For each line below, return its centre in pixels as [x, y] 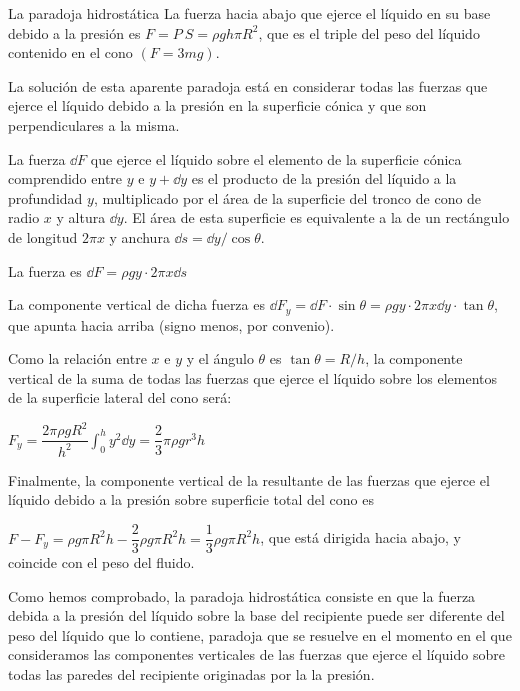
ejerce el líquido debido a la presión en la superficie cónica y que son [217, 105]
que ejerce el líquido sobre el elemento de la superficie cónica [276, 158]
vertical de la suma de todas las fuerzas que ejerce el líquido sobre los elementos [253, 377]
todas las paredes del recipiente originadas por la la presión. [191, 674]
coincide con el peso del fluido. [101, 562]
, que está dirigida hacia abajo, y [360, 537]
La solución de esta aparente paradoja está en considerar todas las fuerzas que [248, 85]
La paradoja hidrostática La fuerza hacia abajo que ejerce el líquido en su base [249, 13]
